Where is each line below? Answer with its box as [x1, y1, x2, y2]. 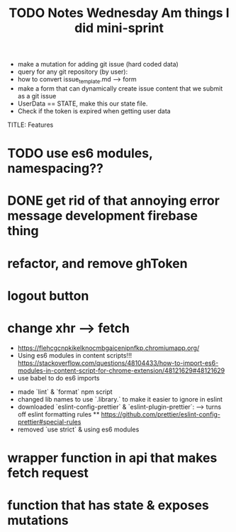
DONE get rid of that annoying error [7, 193, 220, 209]
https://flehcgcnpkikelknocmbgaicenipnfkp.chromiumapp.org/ [17, 344, 200, 352]
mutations [7, 512, 69, 528]
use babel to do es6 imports [17, 373, 100, 382]
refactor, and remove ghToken [7, 255, 188, 271]
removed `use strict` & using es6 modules [17, 425, 140, 434]
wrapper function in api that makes [7, 450, 218, 465]
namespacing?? [7, 161, 104, 176]
